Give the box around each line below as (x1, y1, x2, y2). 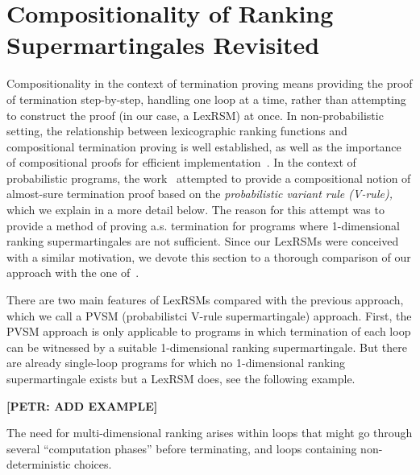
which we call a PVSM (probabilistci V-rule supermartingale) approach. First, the (6, 307, 412, 324)
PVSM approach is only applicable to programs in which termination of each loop (6, 323, 411, 340)
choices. (74, 456, 112, 473)
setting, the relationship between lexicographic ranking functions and (6, 122, 347, 139)
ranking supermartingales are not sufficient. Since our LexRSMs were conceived (6, 233, 399, 250)
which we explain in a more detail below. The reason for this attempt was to (6, 201, 385, 218)
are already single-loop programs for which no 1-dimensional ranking (6, 354, 346, 371)
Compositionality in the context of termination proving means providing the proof (6, 75, 413, 92)
